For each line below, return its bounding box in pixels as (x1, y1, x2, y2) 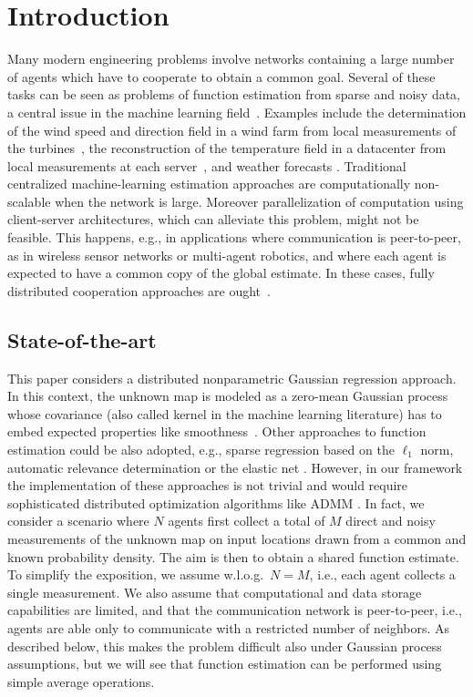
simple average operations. (7, 671, 155, 691)
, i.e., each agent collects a (309, 565, 456, 584)
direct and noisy (345, 511, 436, 530)
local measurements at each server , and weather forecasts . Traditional (7, 156, 406, 175)
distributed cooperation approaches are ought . (7, 281, 271, 300)
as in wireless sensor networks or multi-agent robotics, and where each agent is (7, 245, 447, 264)
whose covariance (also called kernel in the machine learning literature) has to (7, 404, 442, 423)
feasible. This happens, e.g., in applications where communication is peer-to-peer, (7, 228, 461, 247)
